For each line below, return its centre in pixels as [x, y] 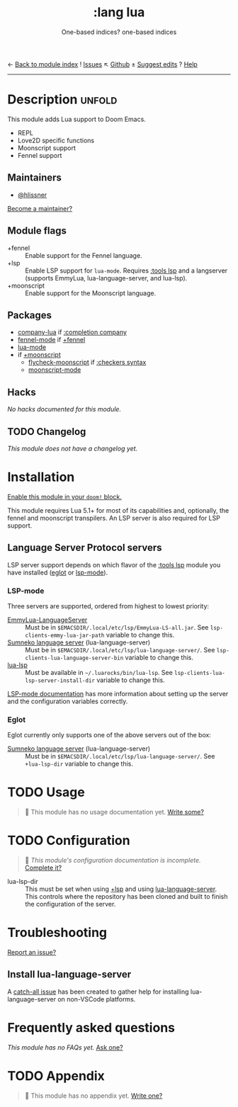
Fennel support [40, 155]
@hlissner [32, 195]
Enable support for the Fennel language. [84, 255]
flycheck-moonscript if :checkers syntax [87, 363]
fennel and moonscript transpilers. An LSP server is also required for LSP [114, 518]
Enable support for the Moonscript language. [91, 293]
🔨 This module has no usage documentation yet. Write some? [114, 812]
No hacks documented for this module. [64, 409]
